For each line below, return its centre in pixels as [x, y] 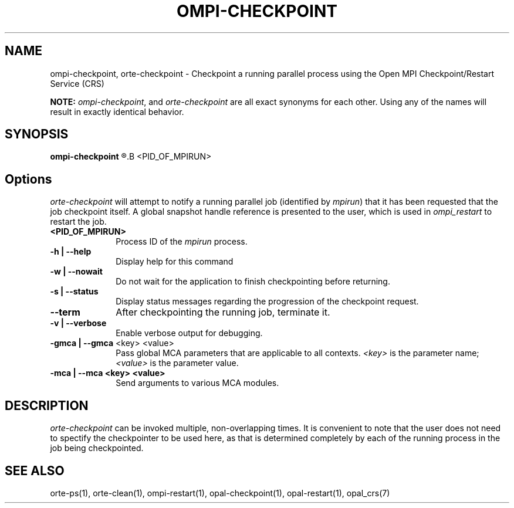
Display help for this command [175, 262]
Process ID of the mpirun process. [182, 242]
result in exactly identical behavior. [117, 111]
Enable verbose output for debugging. [189, 333]
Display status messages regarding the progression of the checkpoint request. [267, 302]
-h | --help [71, 252]
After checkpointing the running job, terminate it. [223, 312]
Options [28, 179]
